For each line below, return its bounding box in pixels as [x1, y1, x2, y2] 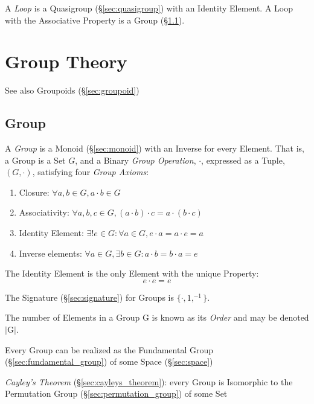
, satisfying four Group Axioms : [32, 165, 149, 178]
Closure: [19, 185, 50, 198]
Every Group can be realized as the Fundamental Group [5, 343, 214, 356]
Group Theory [5, 49, 127, 74]
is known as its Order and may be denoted [152, 311, 309, 324]
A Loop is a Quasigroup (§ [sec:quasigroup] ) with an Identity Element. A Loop [5, 2, 293, 14]
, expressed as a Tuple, [201, 153, 285, 166]
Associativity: [19, 206, 69, 219]
